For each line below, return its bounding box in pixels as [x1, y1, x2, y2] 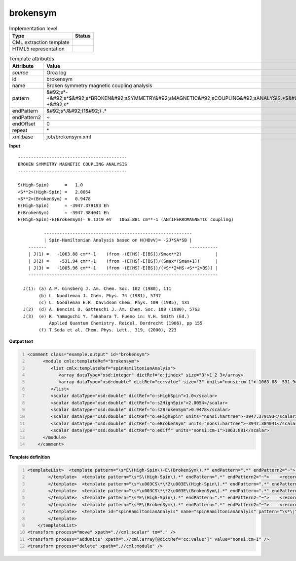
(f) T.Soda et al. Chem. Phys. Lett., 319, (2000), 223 [38, 327, 177, 333]
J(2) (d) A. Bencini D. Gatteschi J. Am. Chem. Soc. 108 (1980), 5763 [23, 307, 200, 312]
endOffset [12, 120, 36, 127]
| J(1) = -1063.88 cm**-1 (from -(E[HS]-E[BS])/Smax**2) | [28, 251, 219, 257]
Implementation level [9, 25, 58, 32]
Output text [9, 338, 34, 344]
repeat [12, 127, 28, 134]
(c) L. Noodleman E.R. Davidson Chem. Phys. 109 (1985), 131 [38, 299, 190, 305]
